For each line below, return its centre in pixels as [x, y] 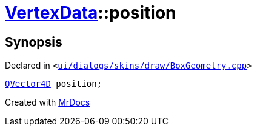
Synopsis [34, 42]
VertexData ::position [91, 13]
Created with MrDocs [48, 102]
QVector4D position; [54, 84]
